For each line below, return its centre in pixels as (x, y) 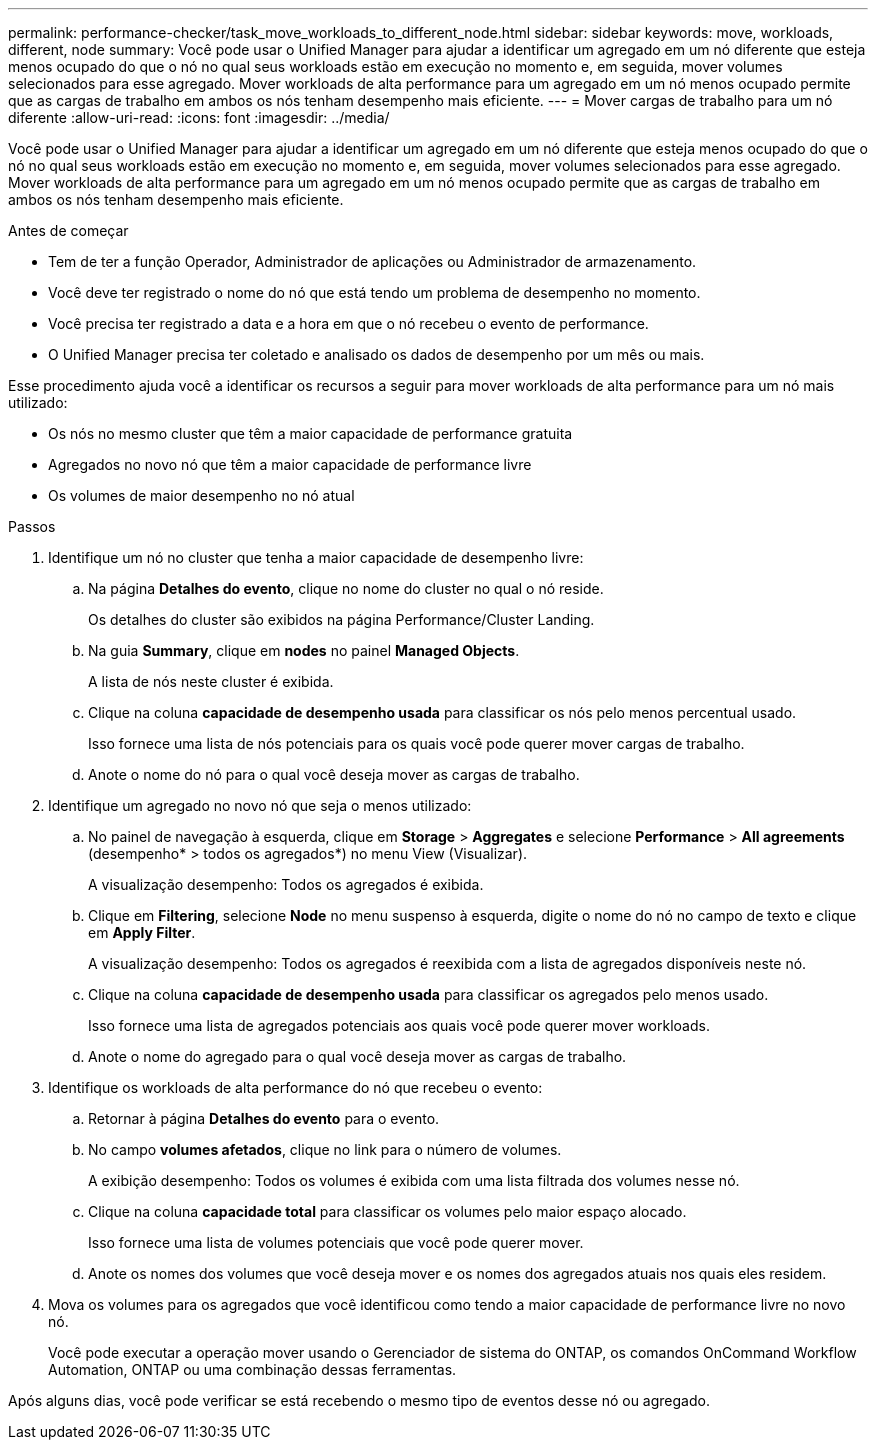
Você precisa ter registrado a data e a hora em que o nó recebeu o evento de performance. (348, 323)
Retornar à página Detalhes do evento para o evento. (264, 1118)
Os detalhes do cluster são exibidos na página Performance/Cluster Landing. (341, 619)
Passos (32, 526)
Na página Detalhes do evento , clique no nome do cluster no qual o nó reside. (346, 588)
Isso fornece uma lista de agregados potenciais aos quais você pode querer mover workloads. (399, 1025)
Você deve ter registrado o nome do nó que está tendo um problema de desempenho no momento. (374, 292)
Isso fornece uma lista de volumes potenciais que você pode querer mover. (336, 1242)
